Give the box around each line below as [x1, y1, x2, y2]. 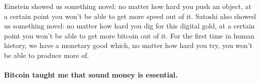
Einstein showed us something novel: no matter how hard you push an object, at [4, 1, 251, 11]
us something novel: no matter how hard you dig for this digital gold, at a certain [4, 20, 255, 31]
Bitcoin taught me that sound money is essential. [4, 69, 178, 80]
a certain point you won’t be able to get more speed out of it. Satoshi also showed [4, 10, 256, 21]
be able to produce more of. [4, 49, 89, 60]
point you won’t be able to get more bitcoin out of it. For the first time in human [4, 30, 254, 40]
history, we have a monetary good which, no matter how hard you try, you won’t [4, 40, 252, 50]
